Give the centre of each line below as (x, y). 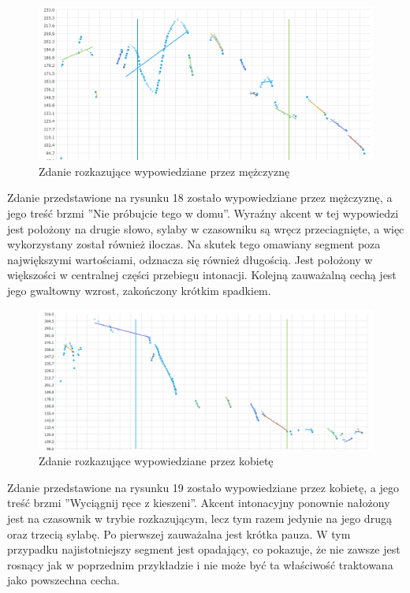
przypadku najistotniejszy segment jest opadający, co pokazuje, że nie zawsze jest (204, 549)
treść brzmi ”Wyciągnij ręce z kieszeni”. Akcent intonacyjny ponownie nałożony (199, 503)
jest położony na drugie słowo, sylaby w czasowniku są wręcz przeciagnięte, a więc (206, 228)
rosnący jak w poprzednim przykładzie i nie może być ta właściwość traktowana (200, 564)
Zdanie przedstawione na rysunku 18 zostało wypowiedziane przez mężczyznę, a (200, 198)
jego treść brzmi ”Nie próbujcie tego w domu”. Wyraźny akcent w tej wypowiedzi (203, 213)
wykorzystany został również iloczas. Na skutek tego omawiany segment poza (194, 244)
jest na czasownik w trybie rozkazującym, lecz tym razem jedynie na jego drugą (199, 518)
